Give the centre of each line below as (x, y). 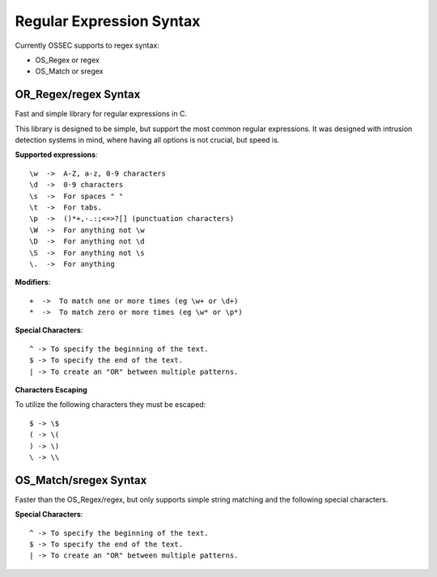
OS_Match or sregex (69, 71)
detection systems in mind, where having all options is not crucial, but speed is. (147, 140)
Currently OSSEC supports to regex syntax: (87, 45)
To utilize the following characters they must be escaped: (110, 405)
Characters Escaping (51, 390)
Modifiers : (33, 282)
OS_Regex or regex (68, 60)
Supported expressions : (56, 155)
